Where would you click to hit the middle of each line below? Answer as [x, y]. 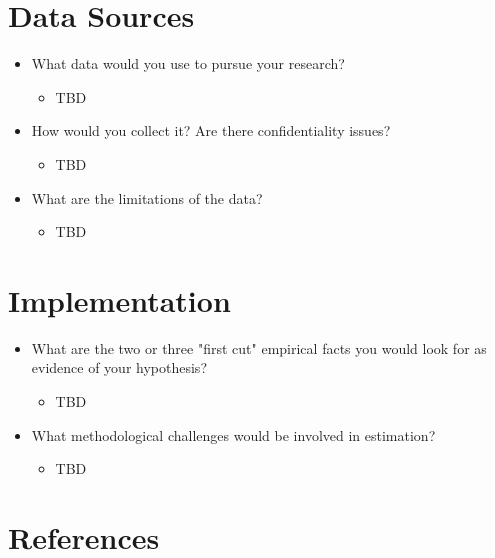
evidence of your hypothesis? [119, 367]
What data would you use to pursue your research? [188, 63]
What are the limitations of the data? [147, 197]
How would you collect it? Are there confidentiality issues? [211, 130]
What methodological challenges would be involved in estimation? [233, 434]
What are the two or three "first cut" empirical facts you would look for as [259, 347]
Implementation [119, 299]
